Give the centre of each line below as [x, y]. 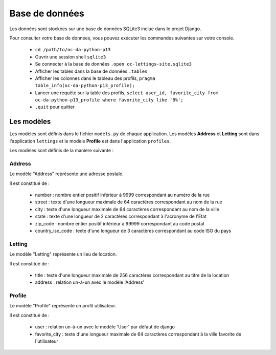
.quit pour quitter [55, 107]
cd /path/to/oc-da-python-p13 [73, 50]
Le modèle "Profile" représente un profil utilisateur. [63, 306]
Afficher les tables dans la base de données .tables [91, 71]
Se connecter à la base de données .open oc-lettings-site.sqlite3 [113, 64]
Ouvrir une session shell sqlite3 [71, 57]
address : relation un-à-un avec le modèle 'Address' [90, 282]
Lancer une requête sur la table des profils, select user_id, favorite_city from [127, 93]
